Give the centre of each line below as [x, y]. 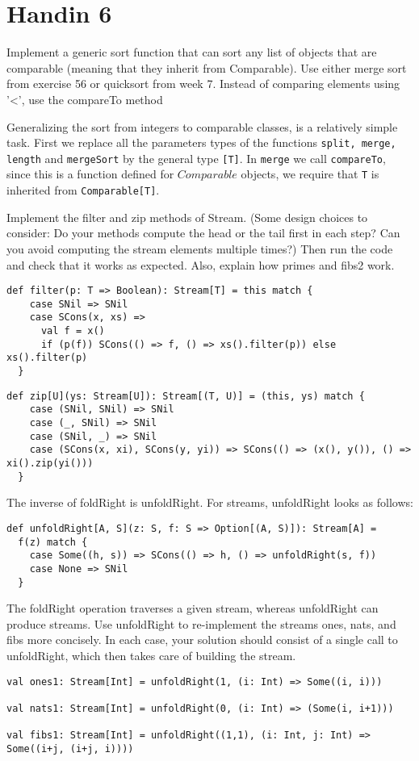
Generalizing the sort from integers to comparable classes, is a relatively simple [202, 126]
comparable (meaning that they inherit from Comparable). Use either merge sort [207, 67]
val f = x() [73, 331]
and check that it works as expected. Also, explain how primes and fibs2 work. [201, 264]
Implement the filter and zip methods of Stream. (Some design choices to [187, 217]
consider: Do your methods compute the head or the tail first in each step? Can [203, 233]
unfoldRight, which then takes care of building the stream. [151, 655]
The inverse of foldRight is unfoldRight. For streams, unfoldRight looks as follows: [210, 502]
